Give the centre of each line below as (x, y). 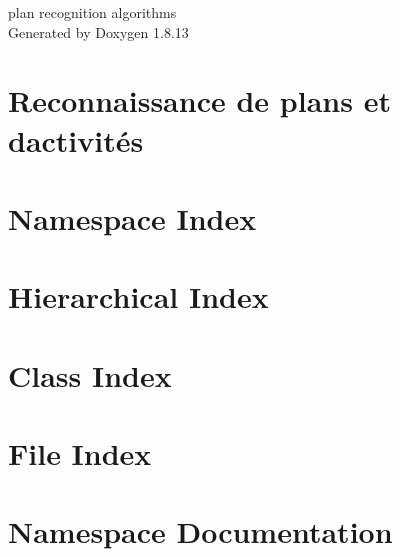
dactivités (76, 139)
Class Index (90, 374)
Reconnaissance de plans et (199, 100)
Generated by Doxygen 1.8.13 (98, 31)
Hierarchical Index (138, 296)
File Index (80, 453)
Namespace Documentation (200, 531)
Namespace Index (132, 217)
